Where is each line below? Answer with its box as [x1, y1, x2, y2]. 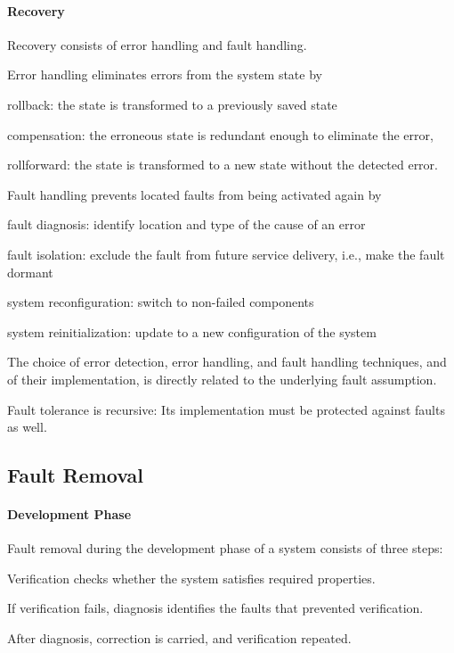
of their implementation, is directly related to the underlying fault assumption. [7, 369, 437, 388]
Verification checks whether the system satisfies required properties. [7, 568, 376, 587]
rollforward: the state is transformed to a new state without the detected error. [7, 155, 438, 174]
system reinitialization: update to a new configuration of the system [7, 322, 377, 341]
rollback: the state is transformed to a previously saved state [7, 95, 337, 113]
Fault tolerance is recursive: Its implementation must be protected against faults [7, 400, 445, 418]
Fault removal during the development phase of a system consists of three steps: [7, 539, 443, 558]
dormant [7, 262, 53, 281]
